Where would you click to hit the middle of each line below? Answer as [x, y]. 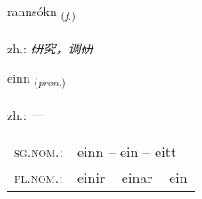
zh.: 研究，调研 [50, 48]
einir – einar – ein [133, 177]
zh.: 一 [25, 115]
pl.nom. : [39, 177]
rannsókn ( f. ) [41, 12]
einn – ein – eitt [127, 151]
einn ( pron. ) [36, 79]
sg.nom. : [39, 151]
